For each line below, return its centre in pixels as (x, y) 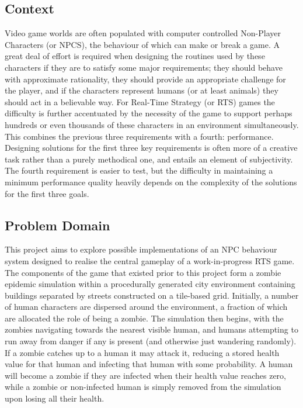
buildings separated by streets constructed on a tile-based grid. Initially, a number (152, 295)
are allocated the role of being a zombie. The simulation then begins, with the (144, 318)
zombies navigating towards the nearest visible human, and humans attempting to (151, 329)
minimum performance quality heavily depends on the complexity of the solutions (151, 181)
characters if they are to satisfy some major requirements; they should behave (144, 67)
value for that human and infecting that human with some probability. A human (149, 364)
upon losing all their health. (55, 398)
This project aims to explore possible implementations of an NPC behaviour (141, 249)
